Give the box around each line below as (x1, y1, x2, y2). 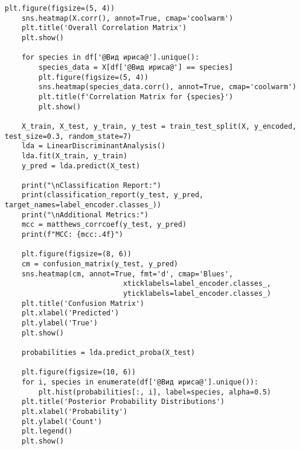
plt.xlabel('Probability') (21, 407, 128, 416)
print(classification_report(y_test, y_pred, (21, 191, 204, 200)
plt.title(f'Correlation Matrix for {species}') (38, 92, 233, 101)
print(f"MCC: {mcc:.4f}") (21, 230, 123, 239)
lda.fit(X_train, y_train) (21, 151, 128, 160)
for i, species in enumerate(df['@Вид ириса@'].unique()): (21, 377, 259, 386)
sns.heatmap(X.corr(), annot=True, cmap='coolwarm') (21, 14, 233, 22)
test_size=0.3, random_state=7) (5, 132, 132, 141)
